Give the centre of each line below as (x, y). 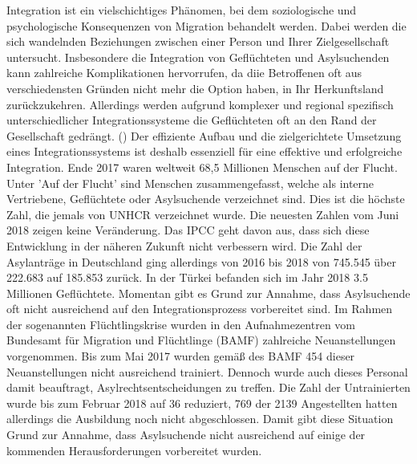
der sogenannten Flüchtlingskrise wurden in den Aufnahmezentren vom (181, 324)
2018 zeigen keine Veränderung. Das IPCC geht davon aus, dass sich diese (188, 230)
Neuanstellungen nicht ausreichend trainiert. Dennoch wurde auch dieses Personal (207, 371)
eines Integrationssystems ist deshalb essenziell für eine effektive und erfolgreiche (204, 151)
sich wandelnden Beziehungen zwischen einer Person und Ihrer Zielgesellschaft (198, 41)
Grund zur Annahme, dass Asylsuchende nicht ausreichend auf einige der (186, 435)
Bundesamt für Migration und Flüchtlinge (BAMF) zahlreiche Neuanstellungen (201, 340)
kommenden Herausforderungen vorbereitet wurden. (134, 450)
